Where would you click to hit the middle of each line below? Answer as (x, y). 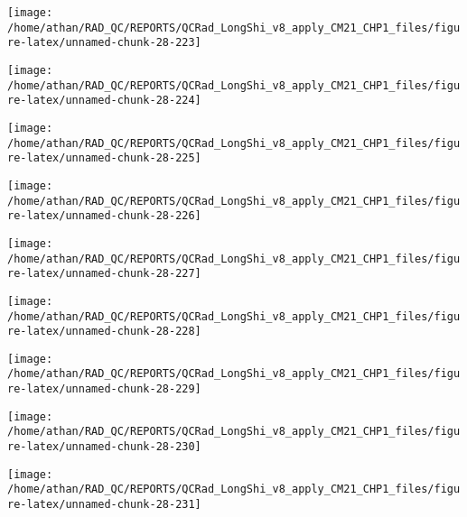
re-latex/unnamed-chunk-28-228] (104, 332)
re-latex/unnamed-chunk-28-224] (104, 101)
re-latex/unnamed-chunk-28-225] (104, 158)
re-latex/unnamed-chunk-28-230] (104, 447)
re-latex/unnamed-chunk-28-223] (104, 43)
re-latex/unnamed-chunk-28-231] (104, 505)
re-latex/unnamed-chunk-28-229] (104, 389)
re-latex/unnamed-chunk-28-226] (104, 216)
